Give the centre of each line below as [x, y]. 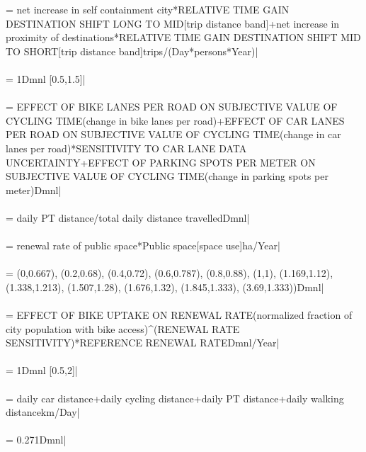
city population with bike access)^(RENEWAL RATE [123, 328]
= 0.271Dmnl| [36, 440]
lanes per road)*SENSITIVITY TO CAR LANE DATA [126, 148]
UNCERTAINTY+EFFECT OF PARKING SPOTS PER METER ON [161, 162]
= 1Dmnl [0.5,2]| [42, 370]
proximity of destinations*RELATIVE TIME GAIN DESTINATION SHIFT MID [183, 37]
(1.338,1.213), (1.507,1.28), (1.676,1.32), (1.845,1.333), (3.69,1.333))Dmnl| [165, 287]
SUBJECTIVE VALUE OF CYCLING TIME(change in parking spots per [167, 176]
